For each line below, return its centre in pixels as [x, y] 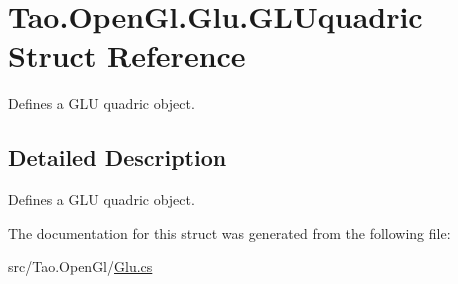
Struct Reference [127, 55]
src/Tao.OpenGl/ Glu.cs [80, 266]
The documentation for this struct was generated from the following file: [229, 232]
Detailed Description [117, 157]
